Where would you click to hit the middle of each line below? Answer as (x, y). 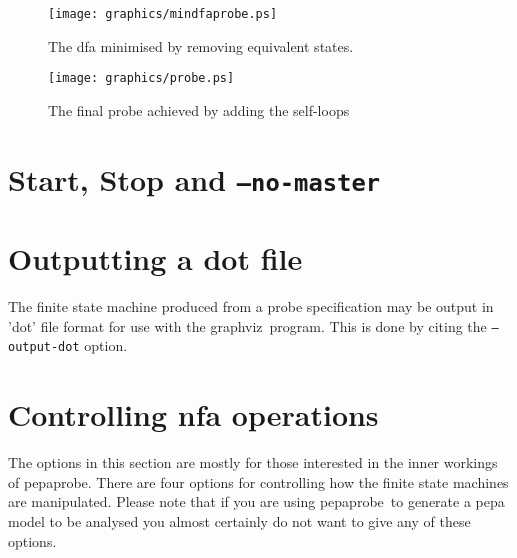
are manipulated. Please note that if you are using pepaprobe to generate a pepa (256, 501)
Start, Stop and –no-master (194, 178)
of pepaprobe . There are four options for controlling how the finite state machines (258, 481)
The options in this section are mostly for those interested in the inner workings (253, 462)
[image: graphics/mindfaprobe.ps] (163, 14)
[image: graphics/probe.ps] (141, 78)
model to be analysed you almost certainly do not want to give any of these (239, 520)
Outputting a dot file (155, 258)
